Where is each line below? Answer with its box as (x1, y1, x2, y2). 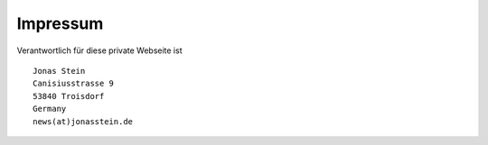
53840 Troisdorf (33, 91, 105, 101)
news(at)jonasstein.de (33, 116, 134, 126)
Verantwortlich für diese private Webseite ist (16, 45, 183, 56)
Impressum (16, 14, 104, 33)
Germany (33, 104, 67, 114)
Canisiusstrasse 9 (33, 78, 115, 89)
